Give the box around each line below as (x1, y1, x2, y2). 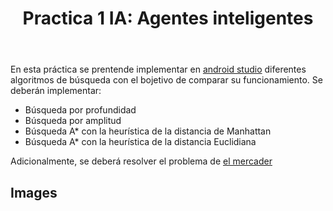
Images (10, 184, 58, 201)
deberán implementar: (10, 85, 102, 97)
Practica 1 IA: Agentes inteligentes (22, 7, 314, 30)
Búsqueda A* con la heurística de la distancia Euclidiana (24, 136, 257, 148)
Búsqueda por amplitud (24, 115, 122, 127)
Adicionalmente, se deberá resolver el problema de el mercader (10, 155, 273, 167)
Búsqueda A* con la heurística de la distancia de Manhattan (24, 125, 272, 137)
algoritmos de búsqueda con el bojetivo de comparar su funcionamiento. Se (10, 74, 323, 86)
